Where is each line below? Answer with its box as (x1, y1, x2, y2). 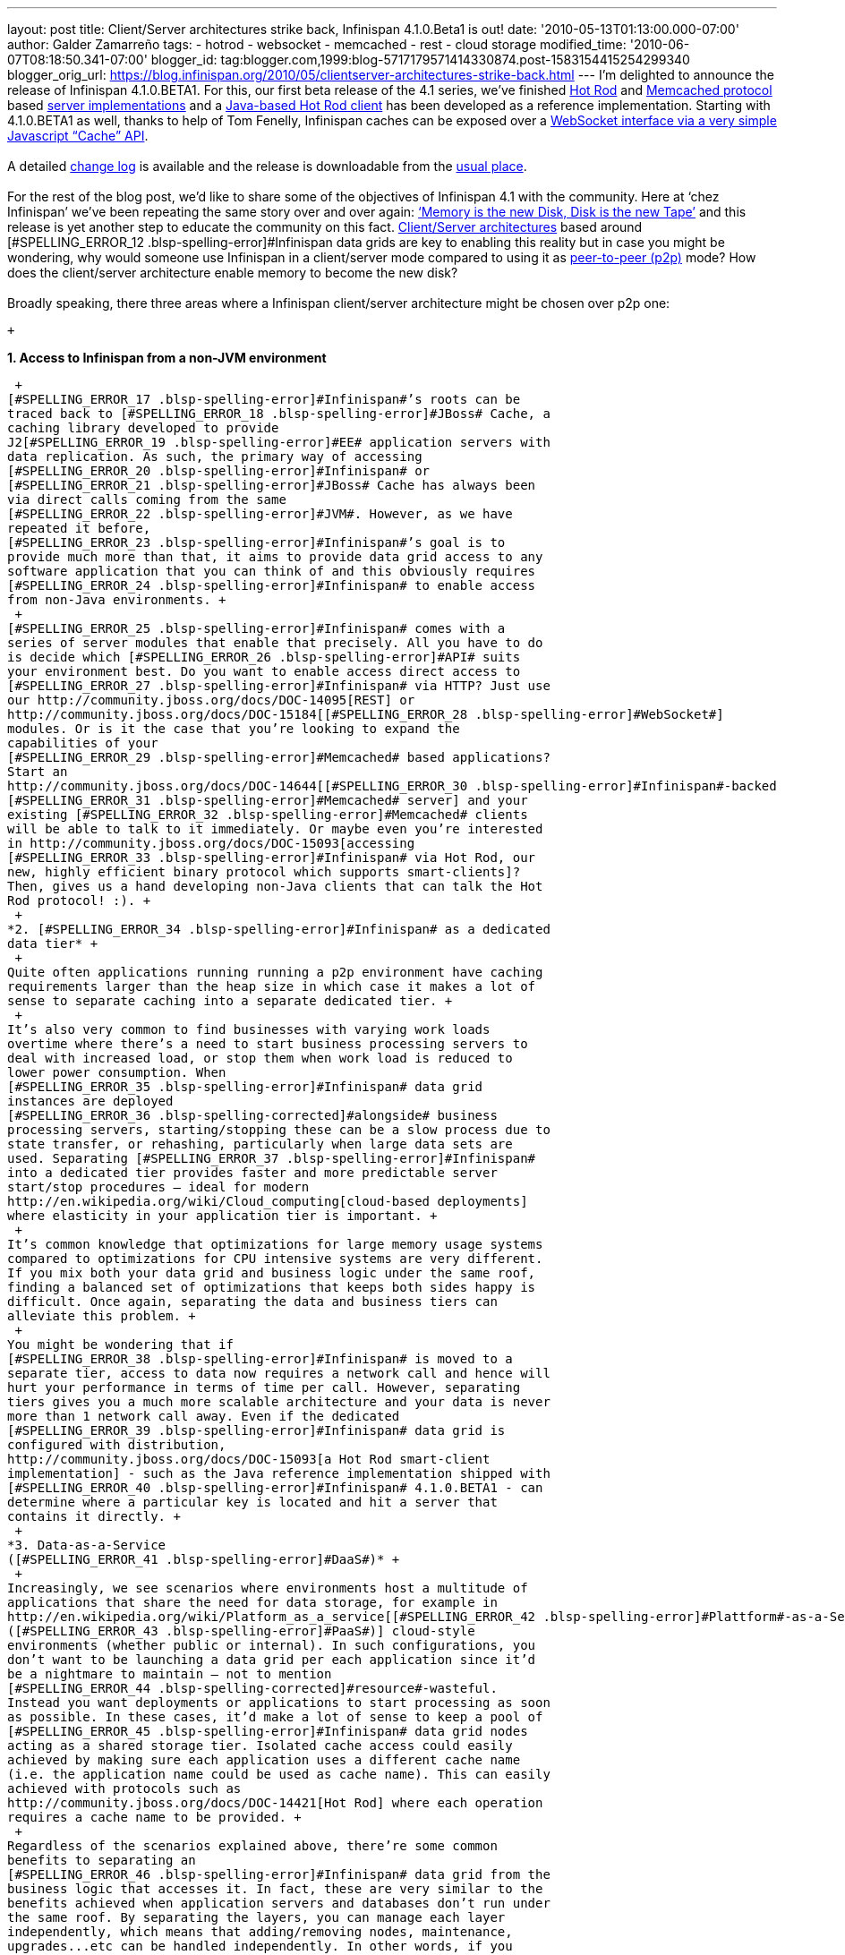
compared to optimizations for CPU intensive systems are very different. (7, 1251, 543, 1266)
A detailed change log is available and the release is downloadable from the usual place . (7, 158, 527, 174)
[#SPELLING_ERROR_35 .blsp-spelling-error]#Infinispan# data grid (7, 1080, 483, 1094)
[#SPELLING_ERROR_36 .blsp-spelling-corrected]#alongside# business (7, 1108, 498, 1123)
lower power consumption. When (7, 1065, 226, 1080)
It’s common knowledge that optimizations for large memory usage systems (7, 1237, 543, 1251)
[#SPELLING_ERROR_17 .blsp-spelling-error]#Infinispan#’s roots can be (7, 392, 521, 406)
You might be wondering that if (7, 1337, 234, 1352)
